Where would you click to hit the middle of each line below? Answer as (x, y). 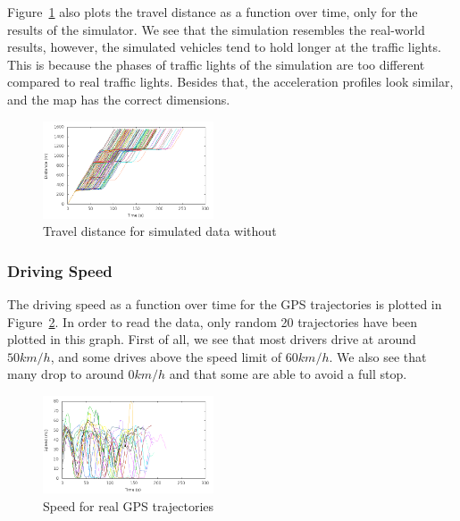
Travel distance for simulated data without (160, 231)
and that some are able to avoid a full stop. (288, 374)
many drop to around (66, 374)
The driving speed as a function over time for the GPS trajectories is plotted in (225, 303)
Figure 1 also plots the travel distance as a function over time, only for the (213, 12)
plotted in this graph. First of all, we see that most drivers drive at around (212, 339)
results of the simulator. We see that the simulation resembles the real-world (216, 29)
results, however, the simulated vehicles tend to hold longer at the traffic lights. (224, 47)
